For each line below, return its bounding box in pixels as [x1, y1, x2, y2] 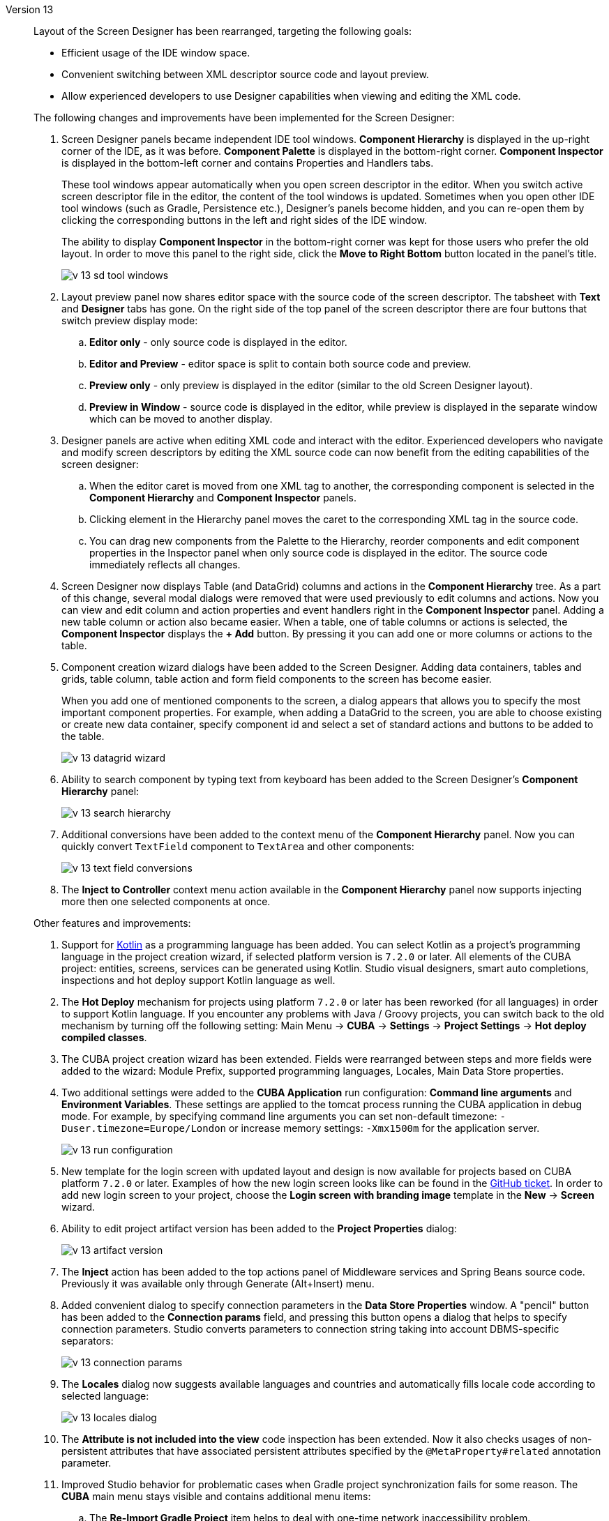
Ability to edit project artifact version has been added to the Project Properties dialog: [61, 1223, 457, 1234]
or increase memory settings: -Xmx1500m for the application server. [228, 1122, 540, 1134]
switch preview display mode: [61, 315, 198, 326]
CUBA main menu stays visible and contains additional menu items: [61, 1490, 371, 1502]
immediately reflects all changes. [89, 559, 241, 570]
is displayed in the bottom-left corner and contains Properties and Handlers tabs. [61, 157, 434, 169]
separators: [61, 1335, 114, 1347]
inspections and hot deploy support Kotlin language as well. [61, 974, 336, 986]
